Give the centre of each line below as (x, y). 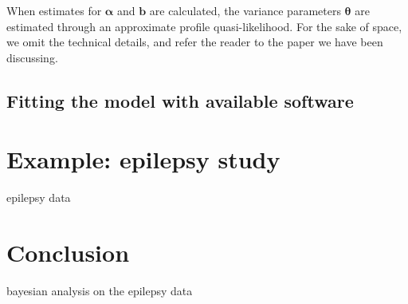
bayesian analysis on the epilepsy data (100, 290)
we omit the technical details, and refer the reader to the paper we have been (195, 42)
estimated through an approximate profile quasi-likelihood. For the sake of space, (204, 26)
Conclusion (68, 253)
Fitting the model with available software (180, 100)
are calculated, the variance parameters (245, 10)
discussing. (32, 57)
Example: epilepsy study (143, 159)
